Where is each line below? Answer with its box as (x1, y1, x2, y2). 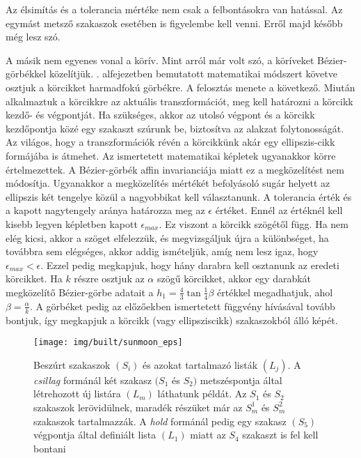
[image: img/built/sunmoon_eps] (33, 337, 183, 348)
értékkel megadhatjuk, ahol (217, 284, 333, 299)
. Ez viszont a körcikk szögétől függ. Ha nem (159, 216, 348, 231)
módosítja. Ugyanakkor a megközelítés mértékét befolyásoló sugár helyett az (6, 176, 330, 190)
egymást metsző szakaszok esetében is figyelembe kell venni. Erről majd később (6, 15, 343, 30)
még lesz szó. (6, 29, 61, 44)
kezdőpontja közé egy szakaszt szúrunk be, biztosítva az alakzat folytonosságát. (6, 121, 344, 135)
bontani (33, 441, 66, 455)
